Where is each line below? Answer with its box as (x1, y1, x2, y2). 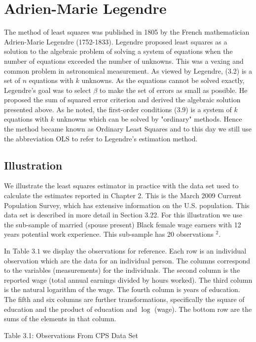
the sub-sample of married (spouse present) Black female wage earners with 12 (4, 219, 241, 229)
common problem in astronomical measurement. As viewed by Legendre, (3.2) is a (4, 65, 253, 76)
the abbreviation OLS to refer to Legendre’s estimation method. (4, 133, 198, 143)
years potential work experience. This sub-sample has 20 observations (4, 229, 214, 239)
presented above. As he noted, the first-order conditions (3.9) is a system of (4, 104, 232, 114)
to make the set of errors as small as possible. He (99, 85, 248, 95)
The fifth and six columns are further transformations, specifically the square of (4, 294, 245, 304)
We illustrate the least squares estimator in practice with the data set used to (4, 180, 239, 191)
